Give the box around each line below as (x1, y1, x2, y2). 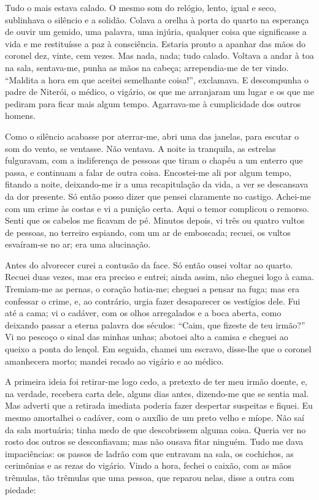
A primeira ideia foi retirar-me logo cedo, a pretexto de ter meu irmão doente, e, (5, 375, 307, 388)
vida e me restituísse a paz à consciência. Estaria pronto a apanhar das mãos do (5, 37, 306, 50)
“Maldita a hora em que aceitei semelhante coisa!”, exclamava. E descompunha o (5, 73, 309, 86)
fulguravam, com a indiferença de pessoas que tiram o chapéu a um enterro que (5, 154, 303, 167)
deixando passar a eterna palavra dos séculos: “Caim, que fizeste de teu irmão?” (5, 318, 306, 331)
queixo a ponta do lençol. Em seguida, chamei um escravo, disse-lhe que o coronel (5, 343, 312, 355)
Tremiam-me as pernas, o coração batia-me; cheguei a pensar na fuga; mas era (5, 282, 299, 295)
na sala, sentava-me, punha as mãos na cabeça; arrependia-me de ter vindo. (5, 61, 289, 74)
